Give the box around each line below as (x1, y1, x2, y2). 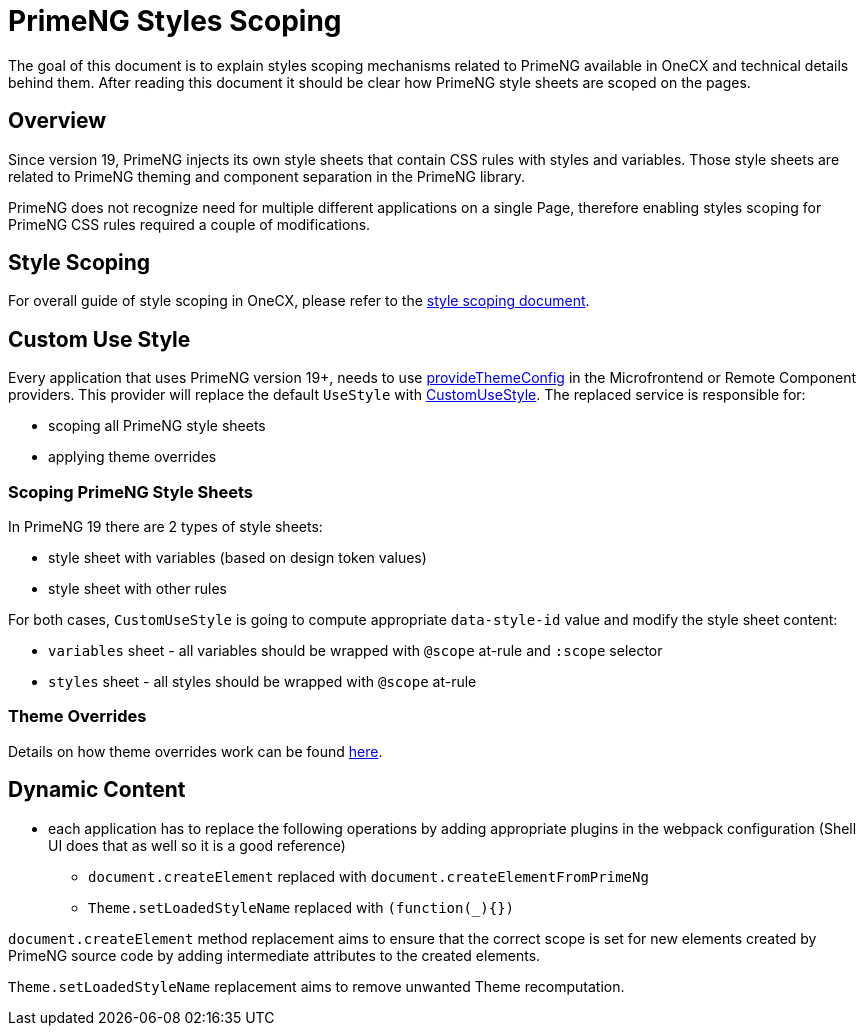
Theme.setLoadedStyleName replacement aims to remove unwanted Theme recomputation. (8, 977, 625, 995)
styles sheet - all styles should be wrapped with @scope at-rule (48, 673, 477, 691)
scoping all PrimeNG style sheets (48, 417, 266, 435)
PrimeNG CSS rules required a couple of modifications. (8, 215, 371, 233)
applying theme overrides (48, 448, 217, 466)
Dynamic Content (8, 777, 186, 803)
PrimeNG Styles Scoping (8, 4, 342, 38)
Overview (8, 108, 107, 134)
